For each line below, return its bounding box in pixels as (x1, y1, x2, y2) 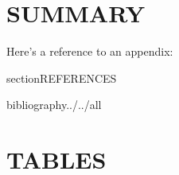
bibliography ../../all (6, 96, 102, 113)
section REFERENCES (6, 69, 117, 86)
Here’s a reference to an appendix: (6, 43, 173, 60)
